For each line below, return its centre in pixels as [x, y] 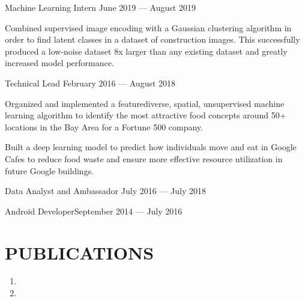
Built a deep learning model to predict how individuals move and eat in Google [151, 147]
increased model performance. [59, 63]
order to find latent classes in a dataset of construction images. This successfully [152, 39]
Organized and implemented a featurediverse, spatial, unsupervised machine [145, 103]
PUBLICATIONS [80, 252]
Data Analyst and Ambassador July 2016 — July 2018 [105, 191]
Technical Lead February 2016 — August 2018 [90, 83]
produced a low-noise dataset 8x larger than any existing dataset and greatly [146, 51]
